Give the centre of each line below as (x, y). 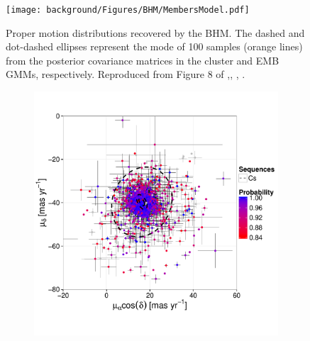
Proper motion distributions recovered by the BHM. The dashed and (155, 32)
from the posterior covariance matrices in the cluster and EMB (143, 60)
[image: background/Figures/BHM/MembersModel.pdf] (128, 10)
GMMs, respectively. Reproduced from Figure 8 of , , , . (126, 74)
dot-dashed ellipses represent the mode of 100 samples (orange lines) (154, 46)
